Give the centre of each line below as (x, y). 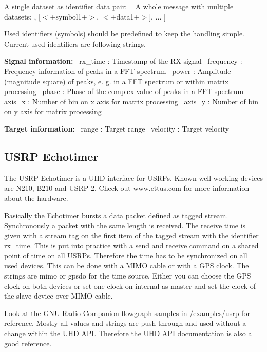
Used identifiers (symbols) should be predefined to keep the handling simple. (125, 34)
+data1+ (125, 16)
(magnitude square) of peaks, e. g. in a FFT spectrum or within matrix (117, 81)
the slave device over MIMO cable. (59, 296)
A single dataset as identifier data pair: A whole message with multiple (119, 6)
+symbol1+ (69, 16)
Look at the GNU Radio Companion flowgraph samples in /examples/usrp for (127, 313)
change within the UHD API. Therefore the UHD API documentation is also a (128, 333)
